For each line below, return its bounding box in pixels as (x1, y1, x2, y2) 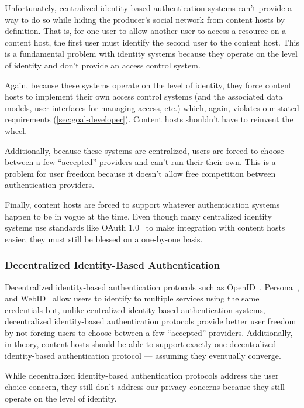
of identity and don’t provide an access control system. (5, 59, 201, 71)
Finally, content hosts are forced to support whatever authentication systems (5, 198, 280, 210)
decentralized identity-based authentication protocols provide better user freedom (5, 315, 296, 327)
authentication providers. (5, 179, 95, 191)
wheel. (5, 124, 27, 136)
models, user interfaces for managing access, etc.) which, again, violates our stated (5, 101, 299, 114)
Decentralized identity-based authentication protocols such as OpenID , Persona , (5, 280, 299, 293)
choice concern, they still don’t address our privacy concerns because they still (5, 380, 285, 393)
